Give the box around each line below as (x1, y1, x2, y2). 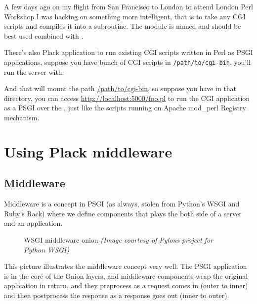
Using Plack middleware (4, 141, 172, 161)
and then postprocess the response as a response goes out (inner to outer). (4, 290, 229, 300)
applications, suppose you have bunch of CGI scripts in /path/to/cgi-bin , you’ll (4, 56, 251, 67)
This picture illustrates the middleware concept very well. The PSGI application (4, 261, 247, 271)
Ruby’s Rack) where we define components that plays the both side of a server (4, 208, 242, 218)
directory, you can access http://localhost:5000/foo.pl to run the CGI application (4, 93, 250, 103)
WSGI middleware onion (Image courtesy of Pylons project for (24, 234, 213, 245)
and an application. (4, 218, 63, 228)
